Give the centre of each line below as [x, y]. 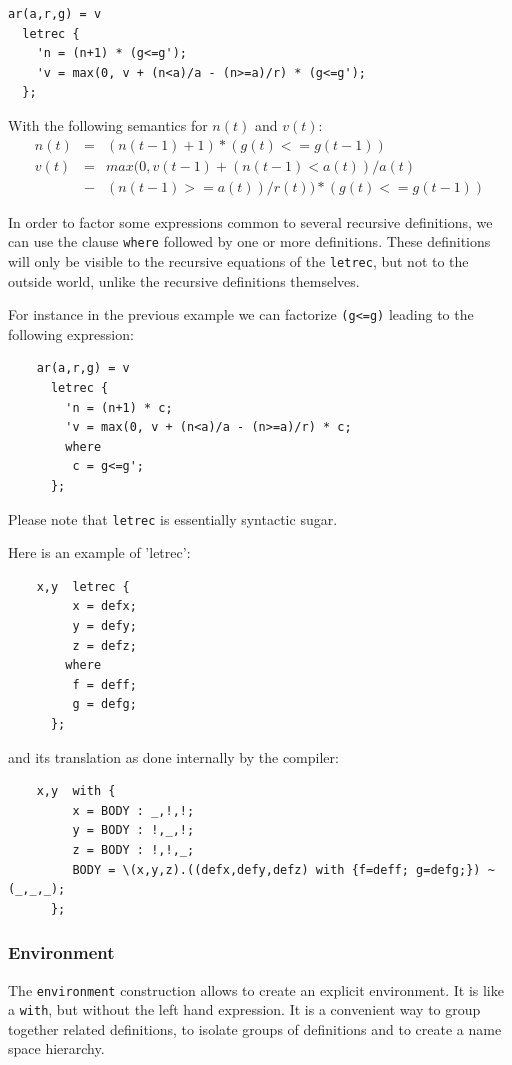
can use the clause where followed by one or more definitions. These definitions [249, 241]
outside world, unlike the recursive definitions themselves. [184, 280]
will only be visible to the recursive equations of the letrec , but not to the [238, 260]
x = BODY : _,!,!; [133, 810]
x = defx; [104, 606]
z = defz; [104, 645]
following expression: [71, 333]
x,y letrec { [83, 586]
